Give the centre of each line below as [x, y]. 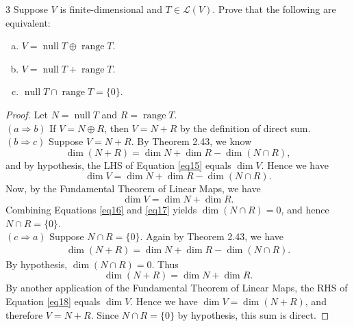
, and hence [305, 209]
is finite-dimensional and [111, 9]
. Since [105, 314]
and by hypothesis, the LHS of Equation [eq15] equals [118, 165]
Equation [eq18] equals [53, 301]
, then [116, 128]
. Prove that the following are [274, 9]
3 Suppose [27, 9]
